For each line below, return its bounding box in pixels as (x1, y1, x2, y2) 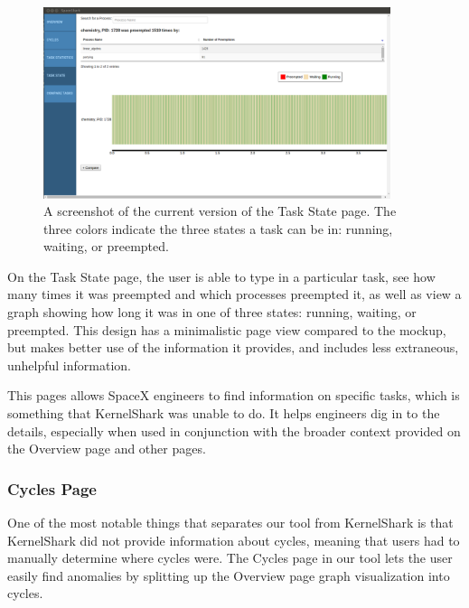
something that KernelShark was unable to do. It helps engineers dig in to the (7, 404, 440, 423)
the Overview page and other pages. (7, 439, 206, 458)
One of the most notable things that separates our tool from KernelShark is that (7, 513, 454, 532)
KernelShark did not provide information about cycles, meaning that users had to (7, 530, 460, 549)
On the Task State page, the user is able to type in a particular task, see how (7, 267, 436, 285)
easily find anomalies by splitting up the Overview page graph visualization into (7, 566, 450, 585)
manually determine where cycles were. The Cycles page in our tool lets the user (7, 548, 453, 567)
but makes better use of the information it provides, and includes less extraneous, (7, 338, 459, 357)
